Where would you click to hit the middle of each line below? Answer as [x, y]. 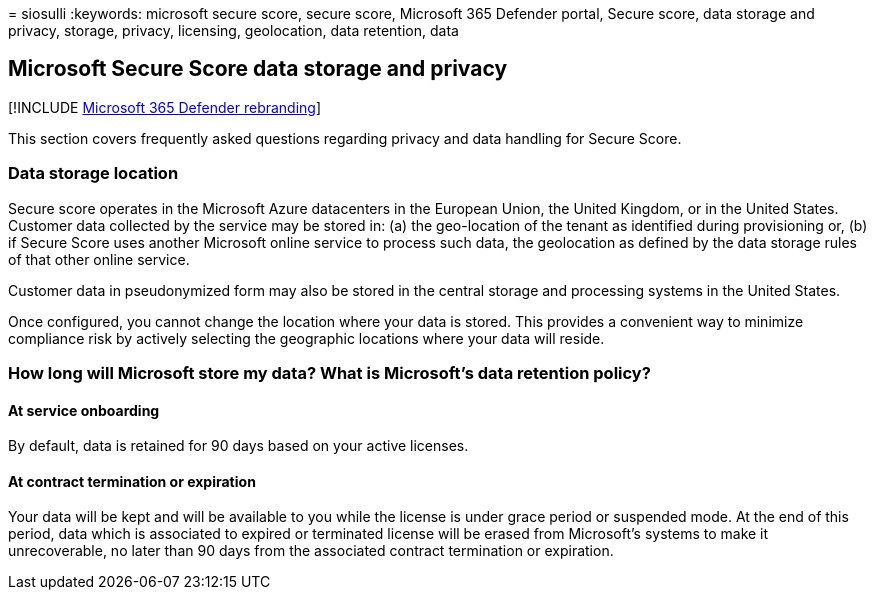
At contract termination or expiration [132, 481]
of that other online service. [99, 259]
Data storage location [93, 173]
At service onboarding [84, 410]
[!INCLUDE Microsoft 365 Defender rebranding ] [165, 107]
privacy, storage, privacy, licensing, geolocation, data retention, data [233, 30]
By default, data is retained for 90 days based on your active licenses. [238, 446]
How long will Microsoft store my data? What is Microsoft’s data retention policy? [329, 372]
